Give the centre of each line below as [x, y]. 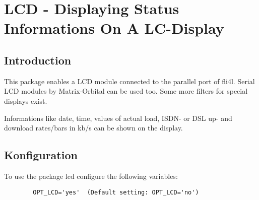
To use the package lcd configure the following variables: [91, 176]
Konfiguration [41, 155]
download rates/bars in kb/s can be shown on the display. [93, 128]
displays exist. [26, 101]
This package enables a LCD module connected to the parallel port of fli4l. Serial [129, 81]
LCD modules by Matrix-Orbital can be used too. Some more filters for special [126, 91]
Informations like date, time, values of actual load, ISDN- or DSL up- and [118, 118]
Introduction [38, 60]
